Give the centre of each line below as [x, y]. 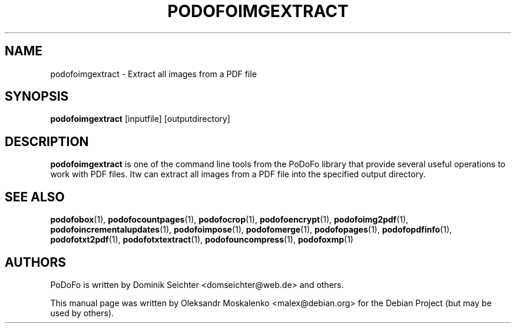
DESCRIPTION [47, 141]
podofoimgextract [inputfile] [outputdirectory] [140, 119]
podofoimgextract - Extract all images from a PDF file [153, 74]
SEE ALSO [35, 197]
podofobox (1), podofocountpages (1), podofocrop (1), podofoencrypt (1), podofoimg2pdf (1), [229, 220]
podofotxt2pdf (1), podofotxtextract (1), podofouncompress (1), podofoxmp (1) [202, 240]
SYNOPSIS [37, 97]
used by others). [82, 313]
